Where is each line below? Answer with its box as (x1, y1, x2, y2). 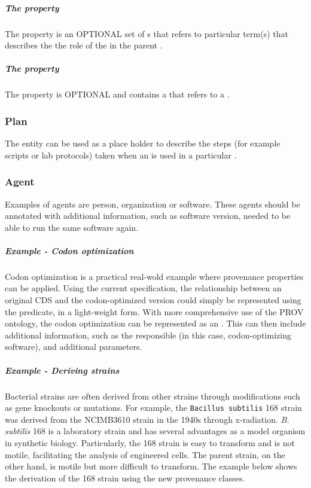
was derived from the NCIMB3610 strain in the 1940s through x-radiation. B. (5, 413, 289, 425)
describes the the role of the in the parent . (5, 39, 163, 51)
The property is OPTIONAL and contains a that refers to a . (5, 88, 230, 100)
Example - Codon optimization (5, 244, 134, 257)
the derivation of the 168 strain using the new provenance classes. (5, 471, 245, 484)
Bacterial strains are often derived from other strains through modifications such (5, 389, 300, 402)
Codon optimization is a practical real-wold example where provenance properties (5, 270, 304, 282)
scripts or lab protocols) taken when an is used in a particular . (5, 148, 237, 161)
